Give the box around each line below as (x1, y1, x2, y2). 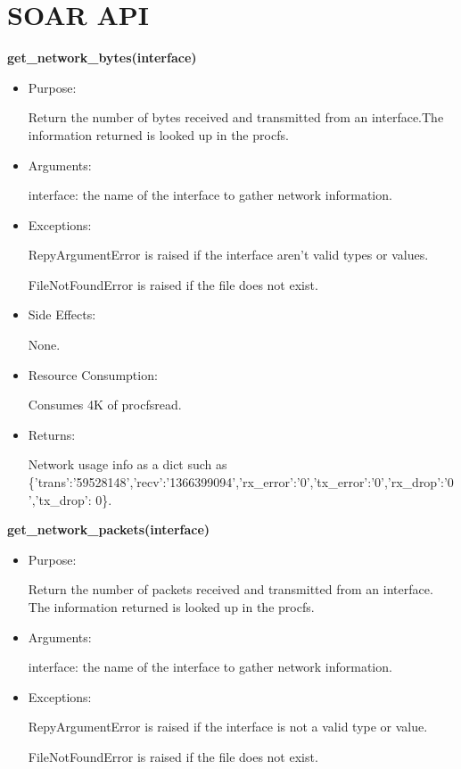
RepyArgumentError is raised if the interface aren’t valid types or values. (28, 245, 429, 264)
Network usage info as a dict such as (28, 455, 227, 474)
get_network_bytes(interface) (7, 48, 197, 67)
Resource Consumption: (28, 365, 158, 384)
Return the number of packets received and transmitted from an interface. (28, 580, 433, 599)
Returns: (28, 425, 76, 443)
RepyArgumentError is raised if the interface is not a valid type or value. (28, 717, 428, 736)
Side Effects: (28, 305, 96, 324)
